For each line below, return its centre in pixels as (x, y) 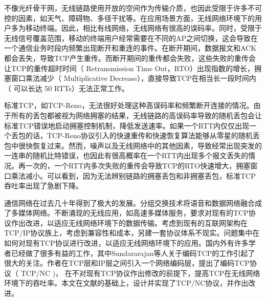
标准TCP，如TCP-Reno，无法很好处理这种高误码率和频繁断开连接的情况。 (129, 105)
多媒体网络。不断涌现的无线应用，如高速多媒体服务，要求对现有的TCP (130, 213)
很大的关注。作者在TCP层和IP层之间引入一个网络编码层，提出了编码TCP (127, 263)
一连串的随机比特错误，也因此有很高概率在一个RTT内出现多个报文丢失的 (126, 155)
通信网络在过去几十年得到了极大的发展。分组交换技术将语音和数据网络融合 (129, 202)
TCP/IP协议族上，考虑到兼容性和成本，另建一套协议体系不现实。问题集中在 (132, 233)
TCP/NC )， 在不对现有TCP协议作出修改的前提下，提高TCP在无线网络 (140, 273)
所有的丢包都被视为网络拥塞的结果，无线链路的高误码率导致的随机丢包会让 (136, 115)
